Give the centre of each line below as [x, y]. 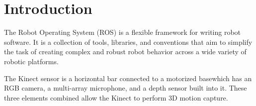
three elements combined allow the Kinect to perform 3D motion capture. [116, 97]
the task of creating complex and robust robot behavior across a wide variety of [125, 52]
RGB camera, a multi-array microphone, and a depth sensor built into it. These [126, 88]
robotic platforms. [31, 61]
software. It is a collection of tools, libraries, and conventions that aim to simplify [128, 42]
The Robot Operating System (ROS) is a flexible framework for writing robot [123, 32]
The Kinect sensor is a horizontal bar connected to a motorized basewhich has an [128, 78]
